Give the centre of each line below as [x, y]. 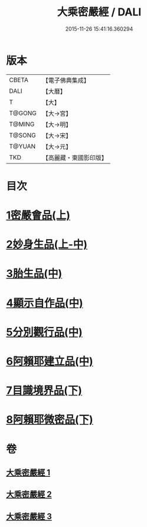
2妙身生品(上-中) [47, 245]
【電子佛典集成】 [66, 80]
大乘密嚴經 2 [29, 494]
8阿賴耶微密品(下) [50, 420]
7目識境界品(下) [44, 391]
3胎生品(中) [34, 274]
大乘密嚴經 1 [28, 472]
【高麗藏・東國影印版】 [75, 158]
